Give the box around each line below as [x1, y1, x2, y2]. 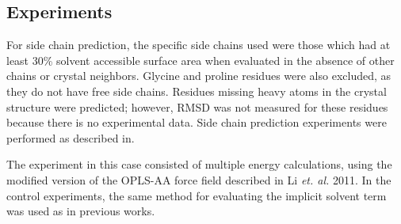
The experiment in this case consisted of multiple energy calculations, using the [6, 156, 392, 173]
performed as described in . [6, 129, 135, 146]
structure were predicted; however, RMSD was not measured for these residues [6, 98, 388, 115]
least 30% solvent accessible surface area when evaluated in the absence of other [6, 51, 395, 68]
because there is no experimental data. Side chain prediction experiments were [6, 114, 387, 131]
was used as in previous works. [6, 203, 155, 219]
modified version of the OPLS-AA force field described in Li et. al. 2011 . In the [6, 171, 391, 188]
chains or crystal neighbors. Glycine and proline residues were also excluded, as [6, 67, 391, 84]
